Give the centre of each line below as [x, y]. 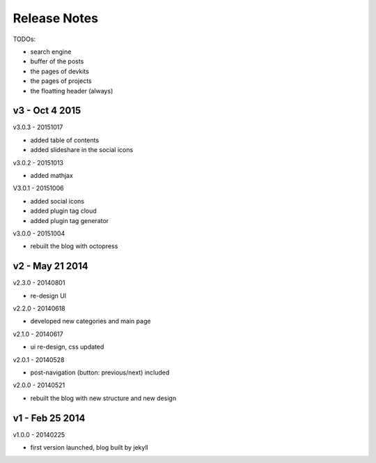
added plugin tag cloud [63, 211]
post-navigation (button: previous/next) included [100, 372]
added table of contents [65, 140]
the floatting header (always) [72, 91]
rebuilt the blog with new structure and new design [103, 398]
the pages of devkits [60, 71]
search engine [51, 52]
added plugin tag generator [70, 220]
